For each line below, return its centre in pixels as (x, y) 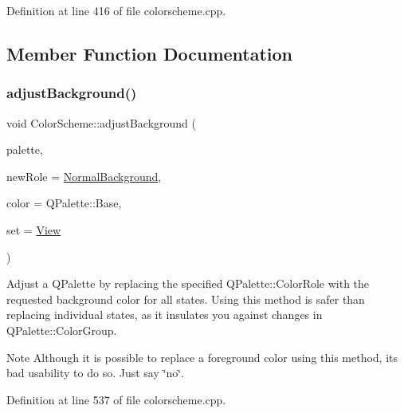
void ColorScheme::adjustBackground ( (101, 122)
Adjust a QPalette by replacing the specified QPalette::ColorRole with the (188, 283)
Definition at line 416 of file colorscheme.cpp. (116, 10)
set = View (34, 229)
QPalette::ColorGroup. (62, 330)
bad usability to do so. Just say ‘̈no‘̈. (95, 373)
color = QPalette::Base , (64, 203)
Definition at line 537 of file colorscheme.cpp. (116, 399)
